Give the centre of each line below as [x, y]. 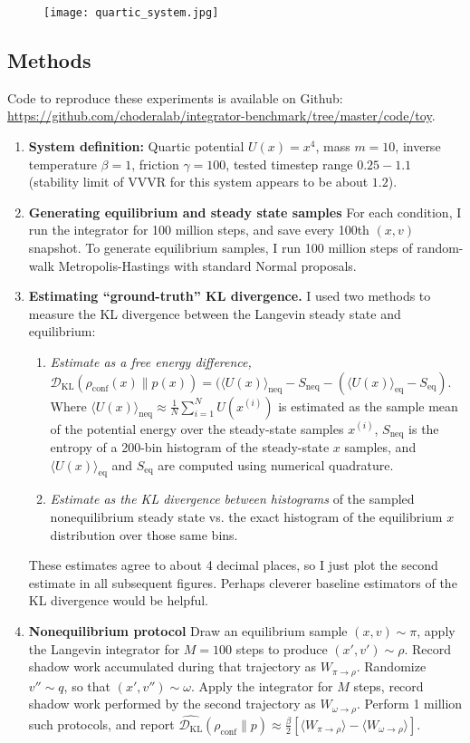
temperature [62, 164]
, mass [333, 146]
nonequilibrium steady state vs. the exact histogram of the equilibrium [246, 517]
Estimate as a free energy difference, [151, 361]
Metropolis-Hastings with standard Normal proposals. [207, 265]
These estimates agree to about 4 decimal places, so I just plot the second [233, 565]
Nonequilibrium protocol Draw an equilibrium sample [188, 630]
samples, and [380, 447]
